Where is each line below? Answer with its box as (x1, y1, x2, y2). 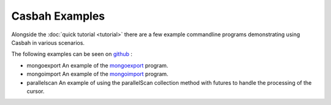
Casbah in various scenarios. (11, 39, 85, 46)
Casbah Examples (11, 9, 105, 23)
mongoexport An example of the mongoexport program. (26, 61, 169, 69)
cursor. (26, 87, 45, 95)
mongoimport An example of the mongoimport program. (26, 71, 169, 78)
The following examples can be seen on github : (11, 50, 133, 58)
